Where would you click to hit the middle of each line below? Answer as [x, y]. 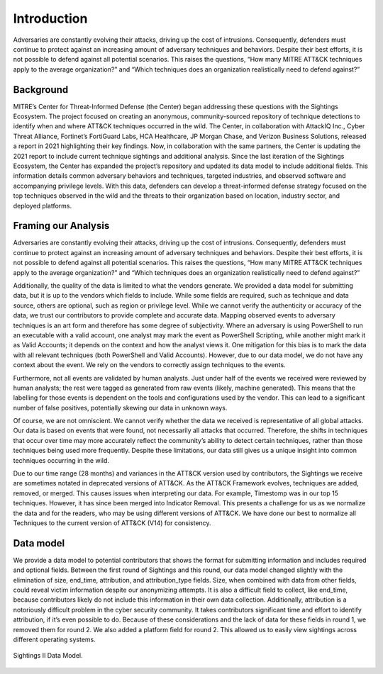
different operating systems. [54, 640]
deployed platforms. [43, 206]
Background [41, 90]
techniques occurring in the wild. [61, 460]
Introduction [50, 18]
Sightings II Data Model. [48, 656]
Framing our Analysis [61, 226]
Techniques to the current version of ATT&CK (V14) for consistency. [112, 523]
